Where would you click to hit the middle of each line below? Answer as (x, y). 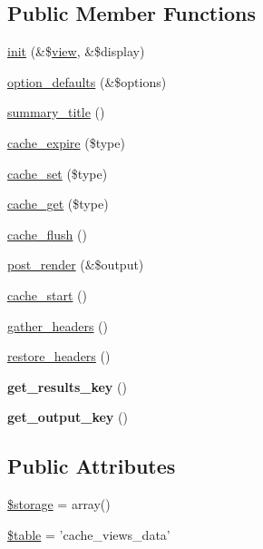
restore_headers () (59, 356)
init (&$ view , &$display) (76, 51)
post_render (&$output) (76, 265)
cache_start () (47, 294)
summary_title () (56, 112)
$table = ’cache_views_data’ (89, 534)
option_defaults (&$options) (87, 81)
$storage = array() (59, 504)
